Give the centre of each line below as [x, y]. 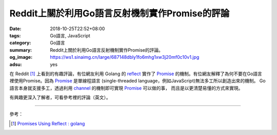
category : [20, 43]
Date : [15, 29]
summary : [21, 50]
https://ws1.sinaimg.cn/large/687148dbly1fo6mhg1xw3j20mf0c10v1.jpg [125, 57]
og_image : [21, 57]
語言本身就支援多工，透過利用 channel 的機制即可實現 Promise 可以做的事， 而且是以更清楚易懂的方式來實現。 [126, 88]
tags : [15, 35]
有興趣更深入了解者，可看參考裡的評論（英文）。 [60, 98]
